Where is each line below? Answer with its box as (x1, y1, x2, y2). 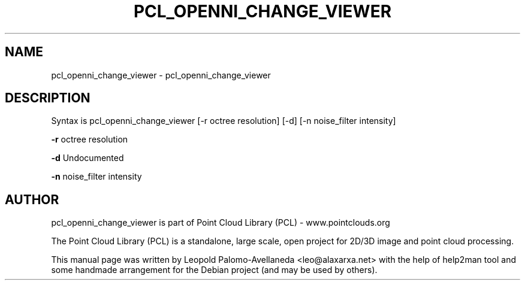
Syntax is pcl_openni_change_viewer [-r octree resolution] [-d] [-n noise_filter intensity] (51, 116, 396, 126)
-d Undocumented (51, 153, 124, 163)
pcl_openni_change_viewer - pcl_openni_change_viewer (51, 69, 271, 80)
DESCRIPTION (5, 90, 90, 106)
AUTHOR (5, 192, 59, 207)
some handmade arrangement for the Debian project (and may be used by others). (51, 265, 378, 275)
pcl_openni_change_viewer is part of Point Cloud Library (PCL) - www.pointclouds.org (51, 217, 390, 228)
